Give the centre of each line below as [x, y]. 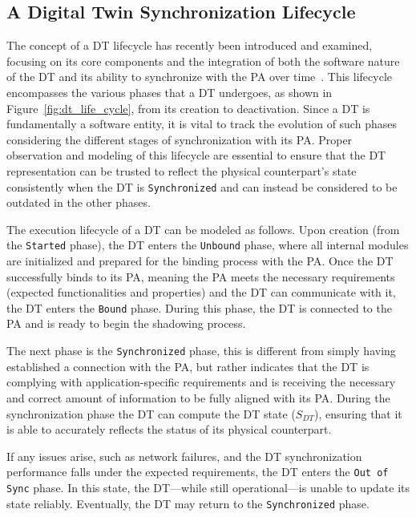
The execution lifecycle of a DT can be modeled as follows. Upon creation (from [203, 229]
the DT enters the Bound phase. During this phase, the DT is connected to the [199, 307]
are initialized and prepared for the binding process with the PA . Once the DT [200, 261]
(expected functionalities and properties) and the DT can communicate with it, [201, 292]
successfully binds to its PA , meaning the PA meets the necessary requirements [201, 276]
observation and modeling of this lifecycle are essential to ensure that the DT [196, 155]
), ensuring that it [358, 413]
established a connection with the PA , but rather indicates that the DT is [188, 366]
